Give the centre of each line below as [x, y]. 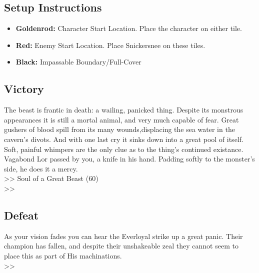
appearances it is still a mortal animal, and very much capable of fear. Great [121, 119]
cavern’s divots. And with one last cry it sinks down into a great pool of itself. [124, 139]
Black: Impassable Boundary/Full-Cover [78, 62]
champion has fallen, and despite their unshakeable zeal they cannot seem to [121, 246]
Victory [24, 89]
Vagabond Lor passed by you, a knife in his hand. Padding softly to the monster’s [129, 159]
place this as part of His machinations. [63, 255]
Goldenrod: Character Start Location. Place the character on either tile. [129, 28]
